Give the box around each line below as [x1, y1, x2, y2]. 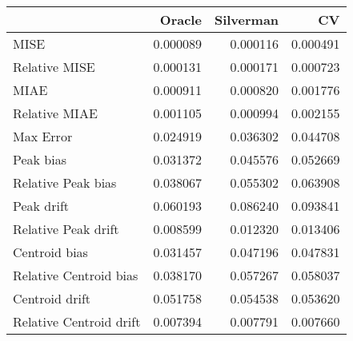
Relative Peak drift [13, 220, 119, 238]
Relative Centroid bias [13, 266, 138, 284]
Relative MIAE [13, 104, 98, 122]
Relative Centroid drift [13, 312, 141, 331]
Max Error [13, 127, 73, 145]
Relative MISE [13, 57, 95, 76]
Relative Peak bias [13, 173, 117, 192]
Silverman [214, 10, 279, 29]
